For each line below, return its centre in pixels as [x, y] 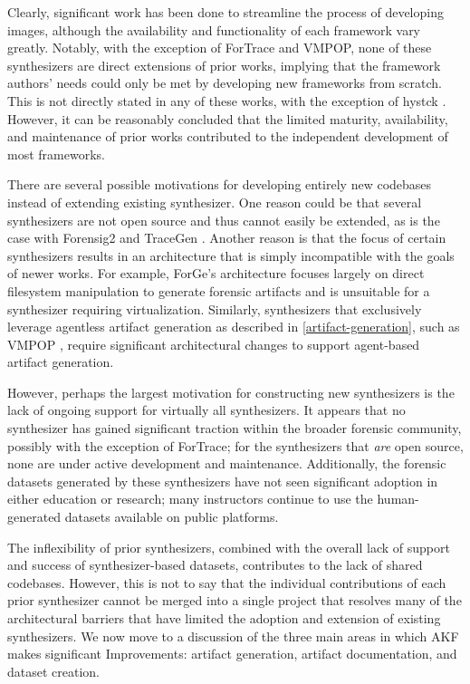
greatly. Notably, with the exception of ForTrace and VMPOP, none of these [220, 48]
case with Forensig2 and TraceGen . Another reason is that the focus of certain [227, 238]
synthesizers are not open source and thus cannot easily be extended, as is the [224, 220]
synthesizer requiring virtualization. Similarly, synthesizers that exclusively [215, 308]
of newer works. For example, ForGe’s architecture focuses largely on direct [216, 273]
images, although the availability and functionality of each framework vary [214, 29]
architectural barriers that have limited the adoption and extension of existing [224, 618]
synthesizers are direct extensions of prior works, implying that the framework [224, 65]
